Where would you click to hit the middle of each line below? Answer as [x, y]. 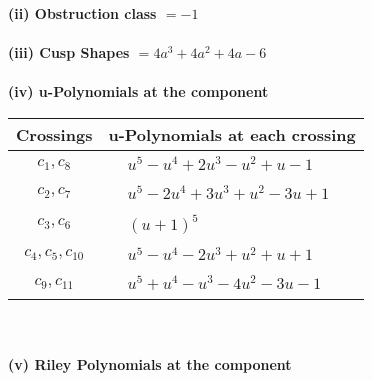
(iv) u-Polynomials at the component [138, 91]
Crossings [54, 134]
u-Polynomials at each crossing [232, 134]
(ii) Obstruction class [82, 13]
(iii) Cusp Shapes [69, 52]
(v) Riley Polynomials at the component [150, 363]
